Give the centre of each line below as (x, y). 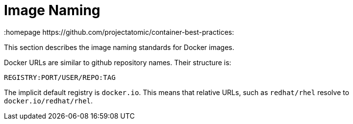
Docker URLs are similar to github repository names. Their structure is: (118, 62)
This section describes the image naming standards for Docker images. (119, 47)
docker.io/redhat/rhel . (49, 100)
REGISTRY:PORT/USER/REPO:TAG (60, 77)
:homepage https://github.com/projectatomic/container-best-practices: (119, 32)
